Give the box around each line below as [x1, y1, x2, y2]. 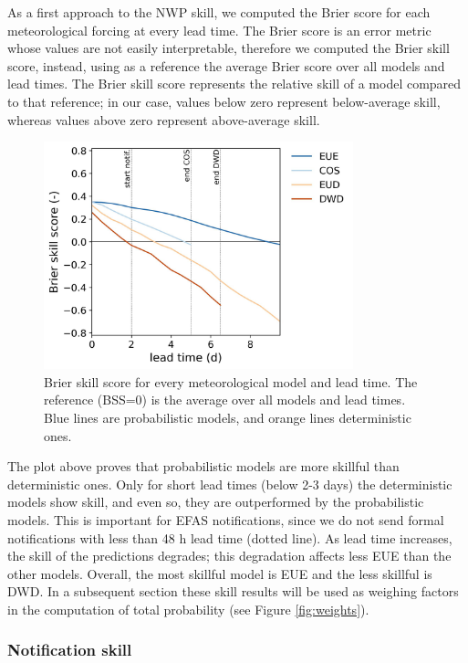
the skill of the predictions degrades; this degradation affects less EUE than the [7, 546, 452, 565]
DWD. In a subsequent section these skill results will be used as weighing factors [7, 582, 459, 601]
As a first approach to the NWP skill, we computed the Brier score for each [7, 3, 431, 21]
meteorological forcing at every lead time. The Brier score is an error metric [7, 20, 432, 39]
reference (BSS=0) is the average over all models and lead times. [44, 390, 406, 409]
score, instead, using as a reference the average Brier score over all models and [7, 56, 445, 75]
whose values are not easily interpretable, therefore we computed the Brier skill [7, 38, 450, 58]
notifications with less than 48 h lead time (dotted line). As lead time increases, [7, 528, 452, 547]
